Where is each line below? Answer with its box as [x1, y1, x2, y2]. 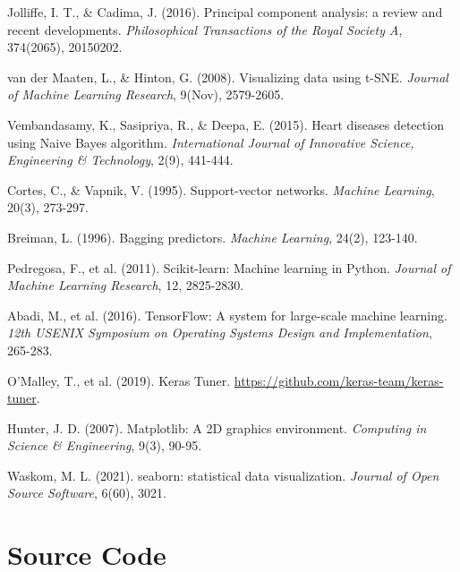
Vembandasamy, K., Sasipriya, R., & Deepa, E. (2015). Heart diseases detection [7, 115, 444, 133]
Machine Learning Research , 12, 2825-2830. [7, 276, 244, 295]
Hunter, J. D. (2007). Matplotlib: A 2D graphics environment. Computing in [7, 418, 427, 437]
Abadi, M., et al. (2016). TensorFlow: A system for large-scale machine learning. [7, 305, 447, 324]
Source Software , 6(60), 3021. [7, 483, 166, 502]
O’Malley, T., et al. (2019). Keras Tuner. [7, 371, 231, 389]
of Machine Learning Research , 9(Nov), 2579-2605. [7, 85, 285, 104]
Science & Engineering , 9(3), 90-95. [7, 436, 202, 455]
